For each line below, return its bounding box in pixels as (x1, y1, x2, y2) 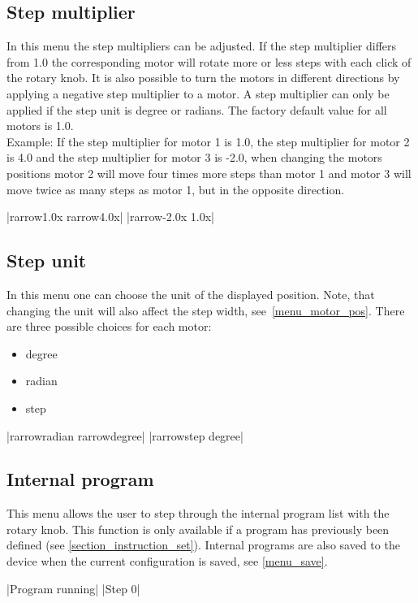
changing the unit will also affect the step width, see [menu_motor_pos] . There (6, 301, 405, 319)
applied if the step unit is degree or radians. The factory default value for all (6, 101, 387, 118)
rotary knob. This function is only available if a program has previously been (6, 520, 390, 537)
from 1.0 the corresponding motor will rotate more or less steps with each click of (6, 53, 412, 70)
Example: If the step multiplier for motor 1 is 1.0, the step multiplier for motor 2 (6, 132, 410, 150)
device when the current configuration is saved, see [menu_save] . (6, 553, 328, 570)
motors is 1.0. (6, 117, 74, 134)
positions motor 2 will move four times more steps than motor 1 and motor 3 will (6, 164, 412, 181)
